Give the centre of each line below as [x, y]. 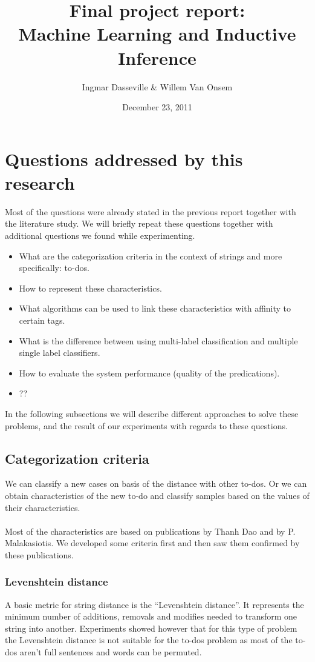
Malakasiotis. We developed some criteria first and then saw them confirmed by [152, 543]
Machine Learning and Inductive [157, 34]
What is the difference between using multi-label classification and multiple [158, 340]
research [40, 182]
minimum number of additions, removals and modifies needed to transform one [151, 616]
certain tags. [42, 320]
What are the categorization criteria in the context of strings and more [151, 256]
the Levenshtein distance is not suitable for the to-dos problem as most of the [149, 640]
